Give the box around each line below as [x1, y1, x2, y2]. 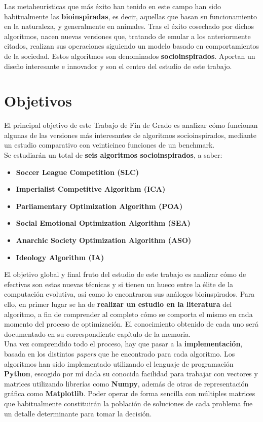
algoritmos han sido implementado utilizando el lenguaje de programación [4, 358, 234, 369]
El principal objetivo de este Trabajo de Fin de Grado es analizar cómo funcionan [4, 120, 258, 130]
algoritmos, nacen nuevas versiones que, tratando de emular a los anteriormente [4, 30, 251, 41]
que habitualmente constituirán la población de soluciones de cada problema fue [4, 398, 253, 408]
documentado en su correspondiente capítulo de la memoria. [4, 328, 191, 339]
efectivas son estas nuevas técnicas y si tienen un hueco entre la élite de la [4, 278, 233, 289]
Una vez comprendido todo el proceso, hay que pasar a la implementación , [4, 338, 243, 349]
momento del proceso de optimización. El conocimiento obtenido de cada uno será [4, 319, 259, 329]
